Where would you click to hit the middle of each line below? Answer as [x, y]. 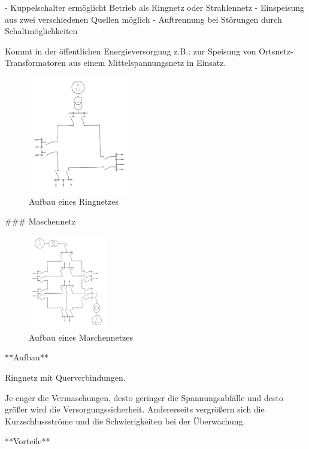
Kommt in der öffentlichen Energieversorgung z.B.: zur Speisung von [131, 51]
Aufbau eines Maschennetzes [81, 337]
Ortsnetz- [276, 51]
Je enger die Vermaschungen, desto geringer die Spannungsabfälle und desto [144, 397]
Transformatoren [36, 63]
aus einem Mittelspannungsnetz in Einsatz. [147, 63]
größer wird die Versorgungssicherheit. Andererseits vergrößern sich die [135, 409]
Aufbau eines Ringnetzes [74, 201]
